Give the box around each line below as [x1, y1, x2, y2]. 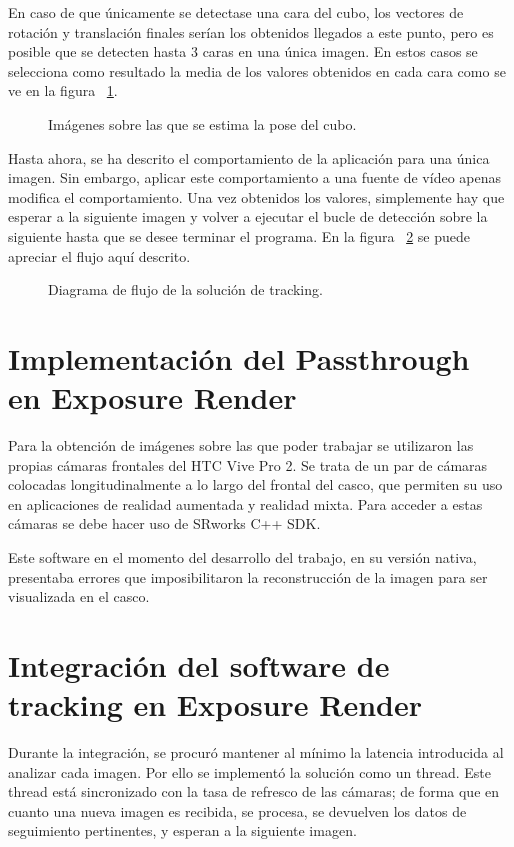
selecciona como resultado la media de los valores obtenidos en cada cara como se [8, 60, 506, 81]
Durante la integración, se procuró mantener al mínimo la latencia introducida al [8, 742, 504, 763]
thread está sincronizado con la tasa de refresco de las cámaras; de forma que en [8, 781, 500, 802]
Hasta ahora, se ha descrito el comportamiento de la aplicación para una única [8, 147, 490, 168]
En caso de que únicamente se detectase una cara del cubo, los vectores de [8, 2, 464, 22]
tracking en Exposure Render [8, 684, 423, 725]
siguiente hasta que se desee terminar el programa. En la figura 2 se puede [8, 225, 470, 246]
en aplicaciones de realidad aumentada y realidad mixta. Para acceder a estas [8, 493, 483, 514]
